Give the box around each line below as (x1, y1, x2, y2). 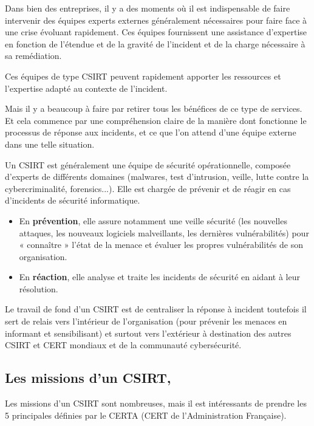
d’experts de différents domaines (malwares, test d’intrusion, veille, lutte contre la (5, 170, 309, 183)
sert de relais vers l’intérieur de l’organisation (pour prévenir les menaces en (5, 315, 287, 328)
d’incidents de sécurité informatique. (5, 194, 140, 207)
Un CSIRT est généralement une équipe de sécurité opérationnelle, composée (5, 158, 291, 171)
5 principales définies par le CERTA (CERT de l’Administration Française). (5, 408, 287, 421)
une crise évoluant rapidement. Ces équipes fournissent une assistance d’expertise (5, 26, 307, 38)
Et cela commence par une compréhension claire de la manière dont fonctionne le (5, 114, 307, 126)
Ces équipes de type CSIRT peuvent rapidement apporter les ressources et (5, 69, 281, 82)
